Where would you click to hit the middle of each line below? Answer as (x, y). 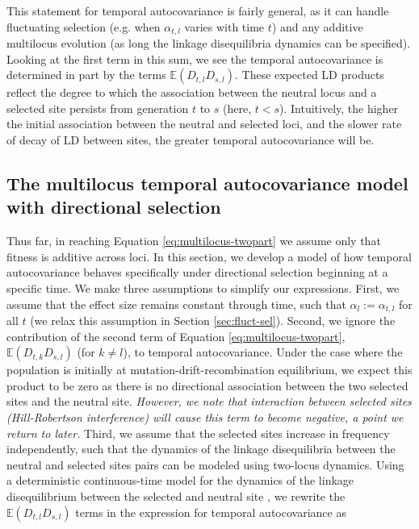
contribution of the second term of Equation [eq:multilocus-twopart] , (176, 336)
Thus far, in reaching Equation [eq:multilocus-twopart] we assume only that (194, 241)
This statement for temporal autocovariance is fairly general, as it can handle (198, 10)
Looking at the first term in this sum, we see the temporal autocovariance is (195, 58)
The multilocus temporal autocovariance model (207, 183)
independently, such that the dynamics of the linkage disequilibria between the (201, 449)
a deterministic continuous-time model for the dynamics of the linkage (180, 480)
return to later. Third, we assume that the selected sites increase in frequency (198, 433)
